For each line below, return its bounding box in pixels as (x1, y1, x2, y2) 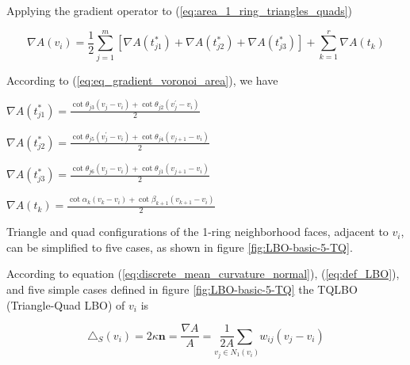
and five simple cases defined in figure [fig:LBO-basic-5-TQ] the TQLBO (6, 281, 358, 298)
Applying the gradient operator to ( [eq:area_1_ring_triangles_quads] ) (6, 2, 353, 18)
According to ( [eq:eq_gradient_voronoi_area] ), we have (6, 71, 278, 88)
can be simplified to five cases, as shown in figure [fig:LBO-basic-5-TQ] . (6, 238, 353, 255)
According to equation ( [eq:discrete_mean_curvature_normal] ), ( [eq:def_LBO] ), (6, 265, 400, 282)
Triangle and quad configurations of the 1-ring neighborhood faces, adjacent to (6, 223, 389, 240)
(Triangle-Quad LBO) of (6, 296, 125, 313)
